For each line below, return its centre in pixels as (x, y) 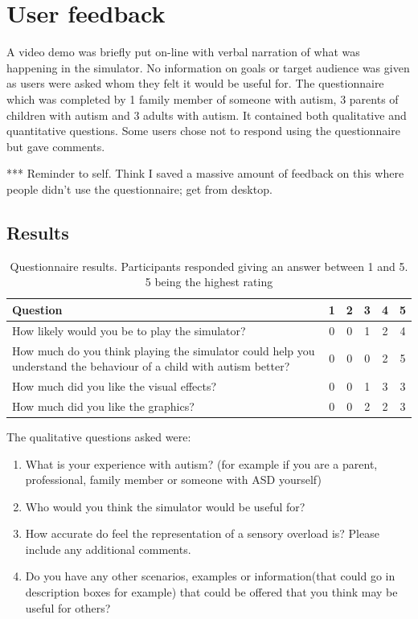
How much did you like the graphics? (103, 406)
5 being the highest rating (209, 282)
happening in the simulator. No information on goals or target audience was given (208, 67)
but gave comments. (56, 146)
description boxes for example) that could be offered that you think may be (211, 592)
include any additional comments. (108, 549)
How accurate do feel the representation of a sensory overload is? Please (202, 533)
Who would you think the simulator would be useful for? (165, 506)
